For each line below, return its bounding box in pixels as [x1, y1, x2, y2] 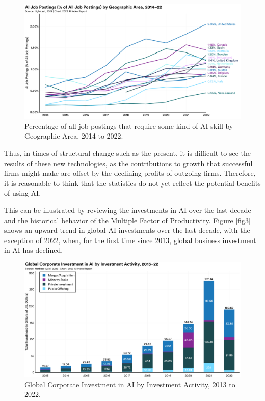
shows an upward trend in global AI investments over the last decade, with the [4, 225, 250, 235]
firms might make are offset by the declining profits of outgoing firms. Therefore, [4, 168, 256, 178]
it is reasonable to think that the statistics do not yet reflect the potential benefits [4, 177, 261, 188]
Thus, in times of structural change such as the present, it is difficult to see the [4, 148, 251, 158]
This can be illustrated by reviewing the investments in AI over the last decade [4, 205, 251, 215]
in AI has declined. [4, 245, 63, 255]
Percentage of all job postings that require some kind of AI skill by [24, 120, 233, 131]
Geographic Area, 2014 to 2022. [24, 130, 123, 141]
